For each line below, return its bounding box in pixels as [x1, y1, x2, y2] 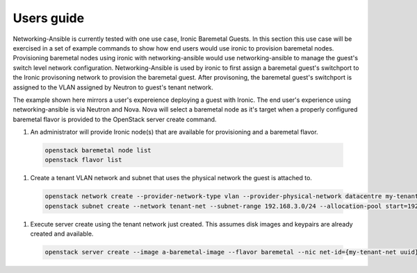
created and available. [30, 229, 94, 238]
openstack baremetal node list [44, 146, 152, 155]
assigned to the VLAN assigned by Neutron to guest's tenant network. [13, 83, 213, 91]
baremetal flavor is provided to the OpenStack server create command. [13, 115, 217, 123]
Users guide [13, 10, 85, 26]
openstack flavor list [44, 156, 122, 164]
